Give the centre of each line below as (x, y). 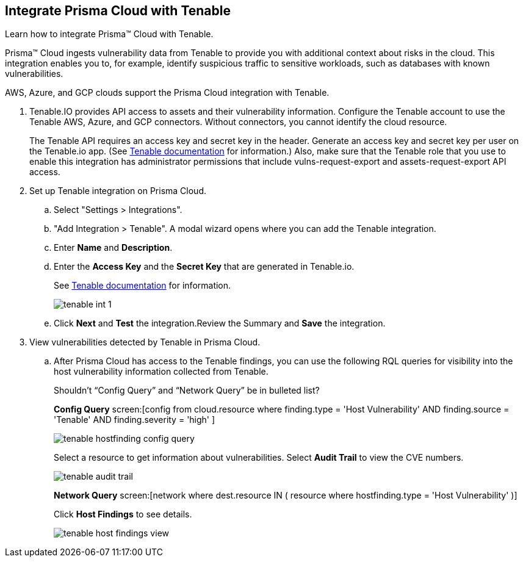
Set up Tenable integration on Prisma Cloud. (118, 191)
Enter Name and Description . (113, 248)
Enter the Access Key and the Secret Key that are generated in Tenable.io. (204, 267)
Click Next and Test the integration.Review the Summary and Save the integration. (220, 323)
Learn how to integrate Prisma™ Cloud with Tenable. (109, 34)
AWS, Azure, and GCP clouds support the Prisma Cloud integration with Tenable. (167, 93)
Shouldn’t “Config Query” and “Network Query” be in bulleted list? (187, 391)
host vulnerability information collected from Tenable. (161, 372)
